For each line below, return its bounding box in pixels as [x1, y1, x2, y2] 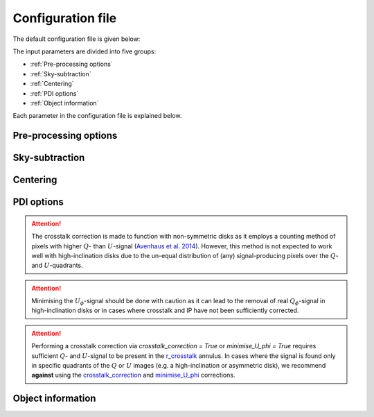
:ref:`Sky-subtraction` [30, 69, 91, 78]
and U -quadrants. [31, 261, 83, 270]
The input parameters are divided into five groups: [12, 47, 157, 56]
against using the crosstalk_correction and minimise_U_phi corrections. [31, 371, 235, 380]
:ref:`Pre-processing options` [30, 60, 114, 69]
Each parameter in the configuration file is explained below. [12, 112, 182, 120]
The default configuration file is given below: [12, 35, 141, 43]
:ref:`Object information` [30, 99, 99, 107]
